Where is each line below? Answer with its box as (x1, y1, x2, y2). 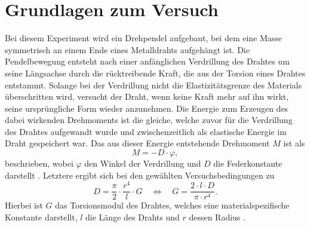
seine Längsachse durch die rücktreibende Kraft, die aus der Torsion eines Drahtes (5, 66, 306, 79)
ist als (283, 137, 305, 149)
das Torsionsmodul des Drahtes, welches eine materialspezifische (55, 199, 290, 211)
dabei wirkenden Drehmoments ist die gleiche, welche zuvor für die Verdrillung (5, 113, 293, 126)
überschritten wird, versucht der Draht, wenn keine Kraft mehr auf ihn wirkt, (5, 90, 289, 103)
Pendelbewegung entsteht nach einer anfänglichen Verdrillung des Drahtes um (5, 55, 290, 68)
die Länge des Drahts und (85, 210, 180, 223)
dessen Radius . (189, 210, 245, 223)
